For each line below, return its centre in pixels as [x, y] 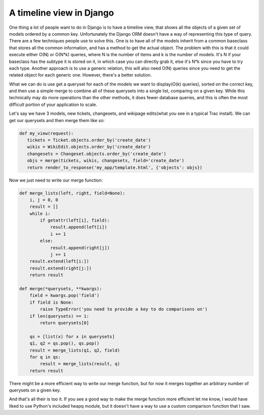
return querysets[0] [65, 323]
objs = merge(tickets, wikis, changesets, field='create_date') [106, 161]
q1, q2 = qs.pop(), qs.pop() [65, 343]
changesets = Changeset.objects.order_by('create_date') [97, 154]
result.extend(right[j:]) [61, 268]
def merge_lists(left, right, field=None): [72, 193]
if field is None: [52, 302]
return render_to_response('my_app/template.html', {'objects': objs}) [115, 167]
